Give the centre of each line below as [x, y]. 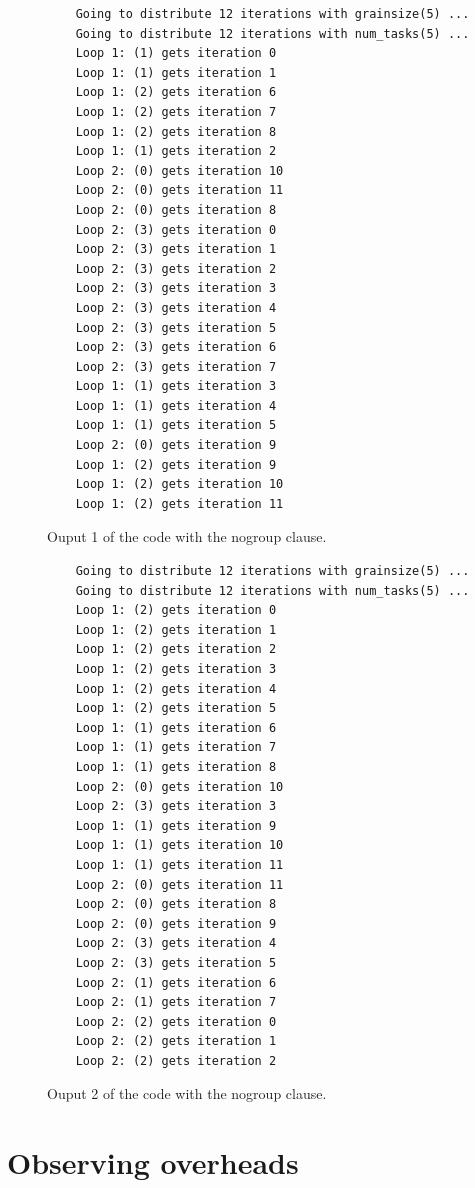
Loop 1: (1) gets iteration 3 [176, 386]
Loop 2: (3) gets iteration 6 [176, 347]
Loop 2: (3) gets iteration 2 [176, 268]
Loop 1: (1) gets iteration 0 [176, 53]
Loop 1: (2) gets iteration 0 [176, 610]
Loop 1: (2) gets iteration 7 [176, 111]
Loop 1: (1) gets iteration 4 [176, 405]
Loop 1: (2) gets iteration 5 [176, 708]
